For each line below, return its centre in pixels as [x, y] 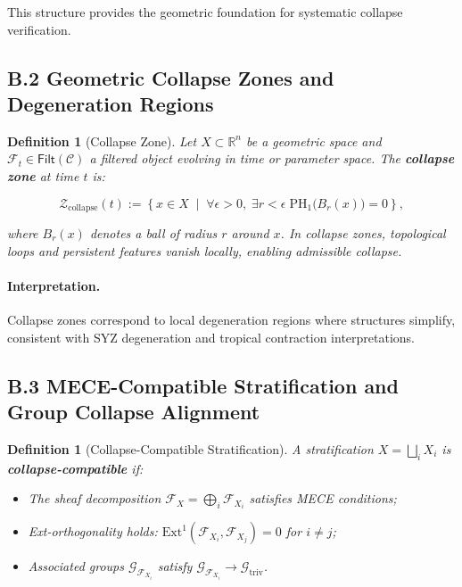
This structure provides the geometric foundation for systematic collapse [205, 12]
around [250, 233]
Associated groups [76, 566]
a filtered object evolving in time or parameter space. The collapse [272, 158]
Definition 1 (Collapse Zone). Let [102, 141]
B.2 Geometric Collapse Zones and [171, 77]
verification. [39, 29]
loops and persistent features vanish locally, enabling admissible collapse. [205, 250]
